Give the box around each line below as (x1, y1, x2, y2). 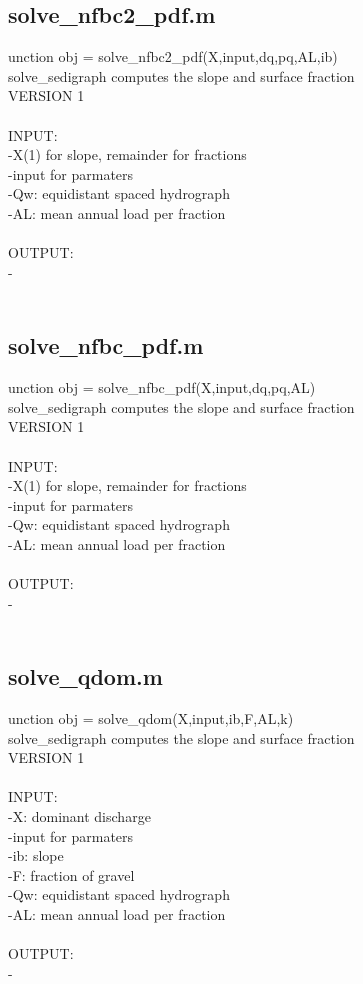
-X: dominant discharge (8, 806, 151, 827)
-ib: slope (8, 845, 64, 866)
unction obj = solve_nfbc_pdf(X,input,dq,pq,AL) (8, 377, 316, 398)
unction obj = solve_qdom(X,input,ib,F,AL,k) (8, 708, 294, 729)
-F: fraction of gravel (8, 864, 135, 885)
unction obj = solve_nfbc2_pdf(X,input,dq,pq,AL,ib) (8, 46, 338, 67)
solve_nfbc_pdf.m (8, 330, 204, 361)
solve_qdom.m (8, 661, 163, 692)
